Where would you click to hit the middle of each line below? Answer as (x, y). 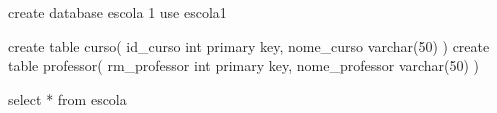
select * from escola (67, 98)
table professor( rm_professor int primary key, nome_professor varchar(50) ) (244, 65)
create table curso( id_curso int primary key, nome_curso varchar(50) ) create (249, 45)
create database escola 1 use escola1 (117, 12)
